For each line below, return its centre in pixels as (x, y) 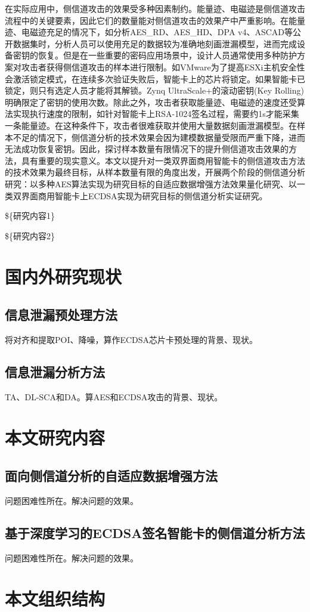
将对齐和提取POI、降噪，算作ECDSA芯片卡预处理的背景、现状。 (131, 339)
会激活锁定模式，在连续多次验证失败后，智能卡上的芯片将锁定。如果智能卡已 (155, 78)
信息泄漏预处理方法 (61, 315)
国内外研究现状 (63, 276)
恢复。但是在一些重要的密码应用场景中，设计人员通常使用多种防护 (167, 55)
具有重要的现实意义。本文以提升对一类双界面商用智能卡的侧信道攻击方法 (163, 160)
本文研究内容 (55, 438)
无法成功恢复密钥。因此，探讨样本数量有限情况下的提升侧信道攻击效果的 (147, 149)
